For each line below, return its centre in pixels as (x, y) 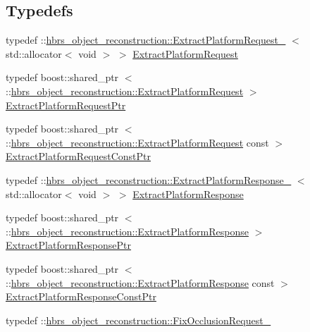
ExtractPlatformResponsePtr (69, 245)
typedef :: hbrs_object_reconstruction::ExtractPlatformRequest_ (146, 40)
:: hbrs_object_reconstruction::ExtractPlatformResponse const (140, 282)
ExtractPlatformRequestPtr (66, 105)
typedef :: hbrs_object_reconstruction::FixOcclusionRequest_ (138, 320)
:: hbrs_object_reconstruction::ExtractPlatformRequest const (137, 142)
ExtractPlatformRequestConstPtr (79, 156)
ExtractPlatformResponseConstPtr (81, 296)
